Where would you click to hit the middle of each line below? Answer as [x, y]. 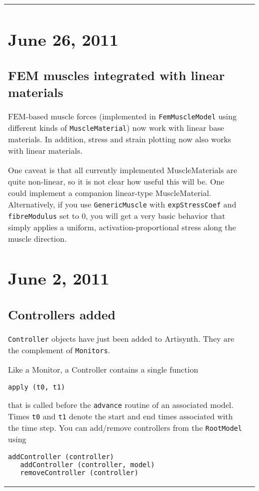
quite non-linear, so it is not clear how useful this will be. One [116, 182]
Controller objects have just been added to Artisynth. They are [121, 338]
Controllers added [62, 314]
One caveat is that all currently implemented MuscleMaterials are [123, 170]
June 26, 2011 [63, 39]
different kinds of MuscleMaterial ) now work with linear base [116, 128]
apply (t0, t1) [37, 387]
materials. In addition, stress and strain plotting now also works [120, 139]
